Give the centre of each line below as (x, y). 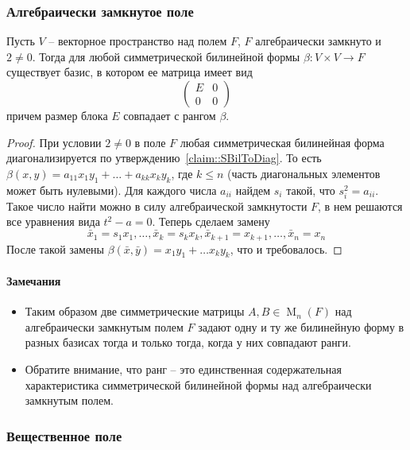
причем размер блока (57, 115)
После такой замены (55, 248)
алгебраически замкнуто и (318, 41)
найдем (253, 190)
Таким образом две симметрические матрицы (135, 311)
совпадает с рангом (170, 115)
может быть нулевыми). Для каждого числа (112, 190)
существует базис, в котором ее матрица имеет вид (130, 72)
